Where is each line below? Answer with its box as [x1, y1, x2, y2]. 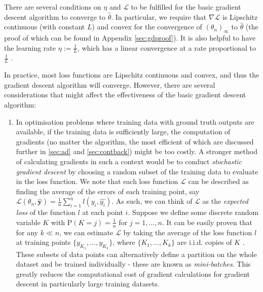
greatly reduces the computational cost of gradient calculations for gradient [16, 268, 250, 279]
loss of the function [16, 207, 76, 217]
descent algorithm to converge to [4, 11, 106, 22]
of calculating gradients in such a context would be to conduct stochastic [16, 156, 242, 166]
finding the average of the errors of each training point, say [16, 186, 200, 196]
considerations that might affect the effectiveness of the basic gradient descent [4, 89, 246, 100]
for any [16, 227, 39, 237]
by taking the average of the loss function [123, 227, 252, 237]
